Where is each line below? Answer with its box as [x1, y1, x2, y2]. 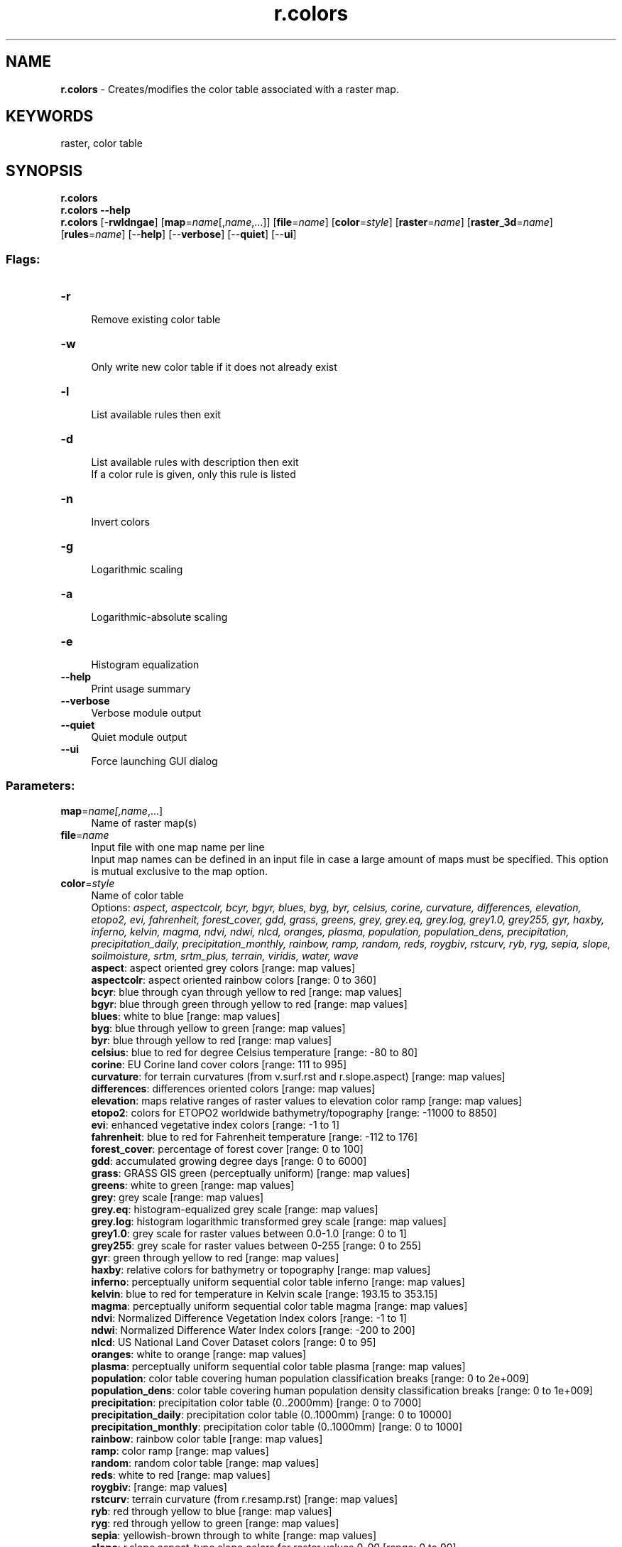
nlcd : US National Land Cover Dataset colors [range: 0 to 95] [91, 1335, 376, 1348]
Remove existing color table [91, 313, 221, 326]
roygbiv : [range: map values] [91, 1480, 227, 1493]
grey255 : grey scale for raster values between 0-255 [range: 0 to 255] [91, 1239, 422, 1252]
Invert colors [91, 516, 150, 528]
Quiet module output [91, 731, 187, 744]
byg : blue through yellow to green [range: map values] [91, 1021, 346, 1034]
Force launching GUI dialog [91, 755, 218, 768]
